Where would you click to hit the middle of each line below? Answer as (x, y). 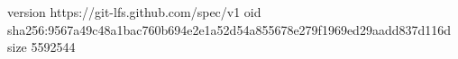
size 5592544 (41, 47)
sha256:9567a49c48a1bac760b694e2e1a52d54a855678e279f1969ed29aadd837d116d (229, 29)
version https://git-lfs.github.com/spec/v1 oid (134, 12)
